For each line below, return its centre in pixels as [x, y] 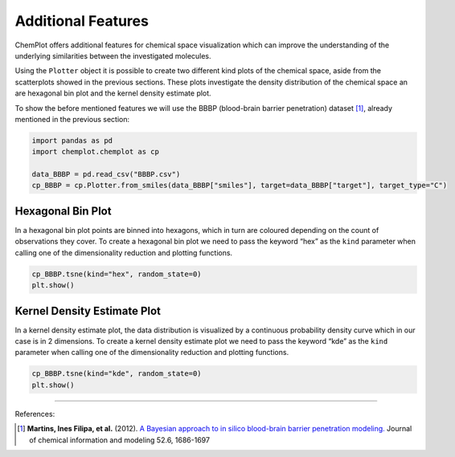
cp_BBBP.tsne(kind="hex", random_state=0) [117, 274]
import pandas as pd [72, 140]
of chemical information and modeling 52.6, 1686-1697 [120, 440]
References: [35, 414]
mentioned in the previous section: [72, 119]
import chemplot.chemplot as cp [96, 152]
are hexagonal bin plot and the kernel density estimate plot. [113, 93]
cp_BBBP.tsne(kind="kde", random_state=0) [117, 374]
